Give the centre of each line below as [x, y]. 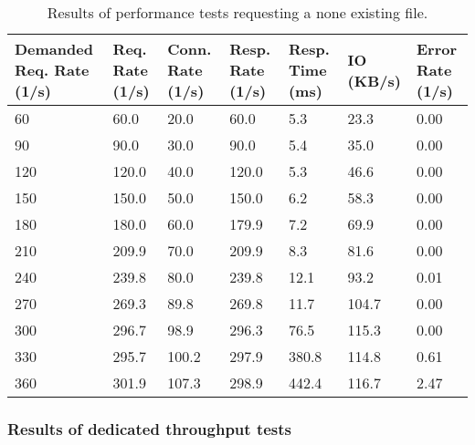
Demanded [54, 49]
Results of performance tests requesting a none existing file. [237, 12]
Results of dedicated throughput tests [149, 428]
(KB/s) [374, 80]
